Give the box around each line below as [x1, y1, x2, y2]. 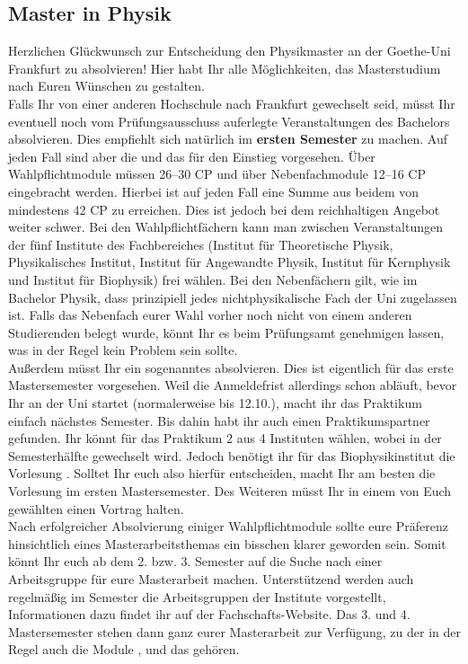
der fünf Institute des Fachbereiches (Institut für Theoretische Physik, [8, 235, 393, 253]
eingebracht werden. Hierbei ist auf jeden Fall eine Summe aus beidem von [8, 181, 419, 200]
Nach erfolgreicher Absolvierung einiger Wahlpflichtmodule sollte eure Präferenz [8, 517, 448, 536]
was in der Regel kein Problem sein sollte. [8, 341, 238, 359]
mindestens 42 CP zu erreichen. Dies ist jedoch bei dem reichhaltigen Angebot [8, 199, 440, 218]
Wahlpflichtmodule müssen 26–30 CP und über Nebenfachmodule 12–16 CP [8, 164, 426, 183]
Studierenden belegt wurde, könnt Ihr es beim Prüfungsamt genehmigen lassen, [8, 323, 445, 341]
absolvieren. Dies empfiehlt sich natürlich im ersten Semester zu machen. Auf [8, 129, 448, 148]
